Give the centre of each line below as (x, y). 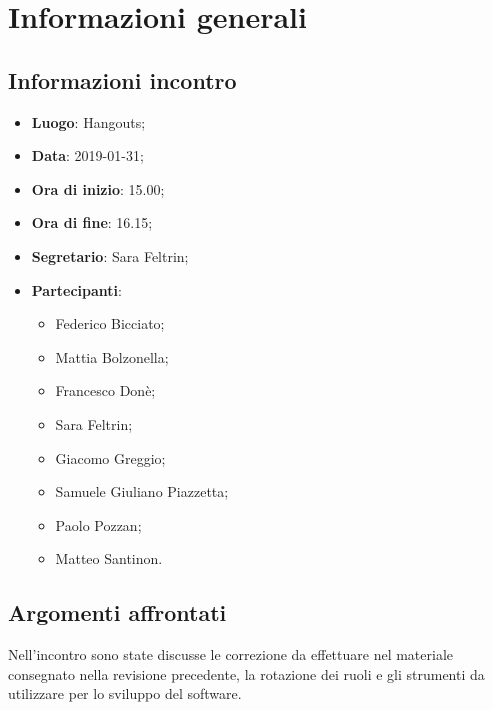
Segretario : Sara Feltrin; (110, 255)
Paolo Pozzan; (98, 524)
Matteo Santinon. (109, 558)
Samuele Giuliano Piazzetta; (142, 491)
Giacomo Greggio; (110, 457)
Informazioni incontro (122, 79)
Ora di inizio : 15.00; (98, 188)
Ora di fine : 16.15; (92, 222)
